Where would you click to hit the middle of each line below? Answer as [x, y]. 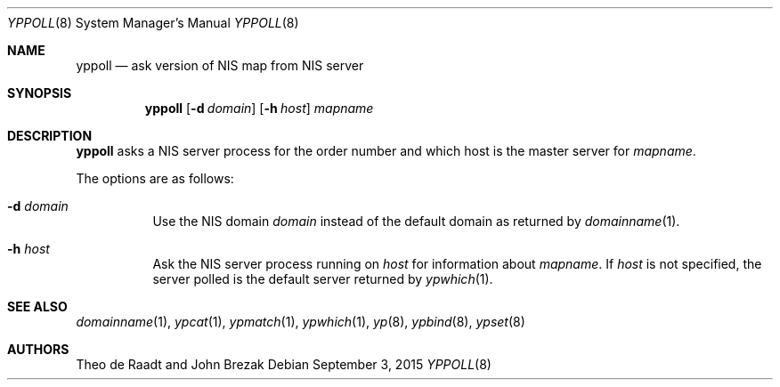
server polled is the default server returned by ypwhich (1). [323, 279]
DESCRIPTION [50, 136]
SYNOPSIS [40, 93]
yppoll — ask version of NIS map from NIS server [220, 65]
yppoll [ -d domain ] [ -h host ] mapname [259, 108]
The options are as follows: [155, 178]
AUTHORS [38, 349]
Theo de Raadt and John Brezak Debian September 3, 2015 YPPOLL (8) [284, 364]
